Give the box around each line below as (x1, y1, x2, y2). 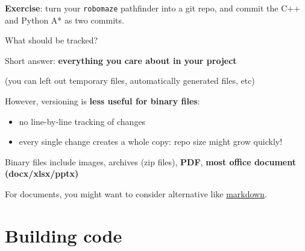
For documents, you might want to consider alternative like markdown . (5, 188, 267, 200)
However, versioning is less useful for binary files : (5, 95, 200, 107)
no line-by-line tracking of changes (19, 115, 146, 127)
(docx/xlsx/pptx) (5, 167, 79, 180)
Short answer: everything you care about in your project (5, 54, 237, 66)
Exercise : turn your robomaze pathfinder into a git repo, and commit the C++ (5, 2, 301, 14)
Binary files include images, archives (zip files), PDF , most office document (5, 155, 297, 168)
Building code (5, 223, 122, 247)
